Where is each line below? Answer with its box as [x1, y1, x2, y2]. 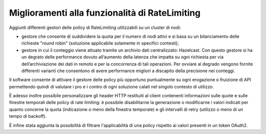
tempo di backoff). [9, 113, 47, 119]
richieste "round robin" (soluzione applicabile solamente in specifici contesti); [21, 40, 179, 46]
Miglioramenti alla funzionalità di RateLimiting [9, 7, 200, 18]
